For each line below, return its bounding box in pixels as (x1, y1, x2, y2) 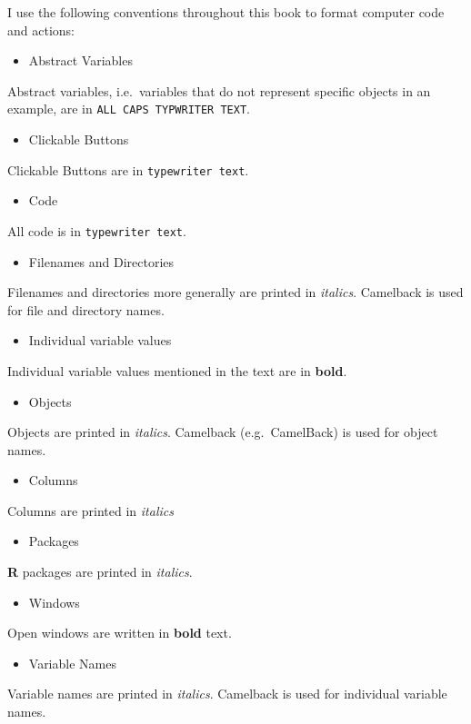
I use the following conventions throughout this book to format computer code (7, 3, 445, 21)
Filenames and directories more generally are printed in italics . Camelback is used (7, 283, 464, 302)
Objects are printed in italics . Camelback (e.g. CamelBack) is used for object (7, 422, 438, 441)
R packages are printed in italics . (7, 562, 193, 581)
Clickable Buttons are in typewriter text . (7, 160, 249, 179)
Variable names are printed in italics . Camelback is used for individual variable (7, 684, 447, 703)
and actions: (7, 20, 75, 39)
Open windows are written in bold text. (7, 623, 232, 642)
